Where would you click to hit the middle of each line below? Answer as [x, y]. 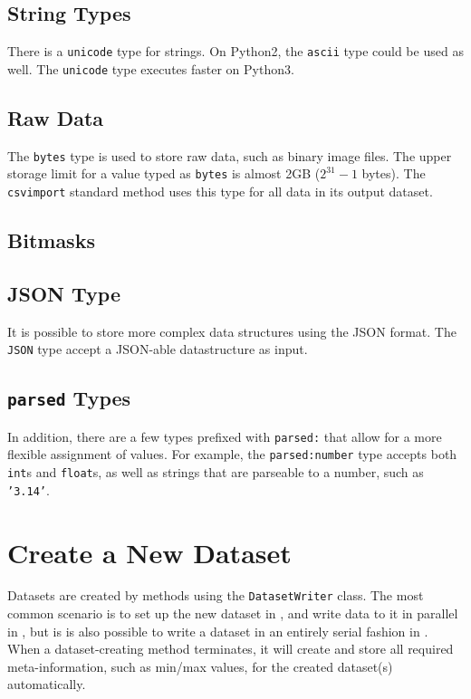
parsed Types [69, 398]
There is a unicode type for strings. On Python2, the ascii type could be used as [235, 51]
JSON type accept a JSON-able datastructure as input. [158, 349]
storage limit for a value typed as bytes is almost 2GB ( [164, 173]
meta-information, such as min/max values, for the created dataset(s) [200, 666]
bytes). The [394, 173]
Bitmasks [51, 240]
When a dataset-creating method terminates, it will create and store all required [231, 649]
